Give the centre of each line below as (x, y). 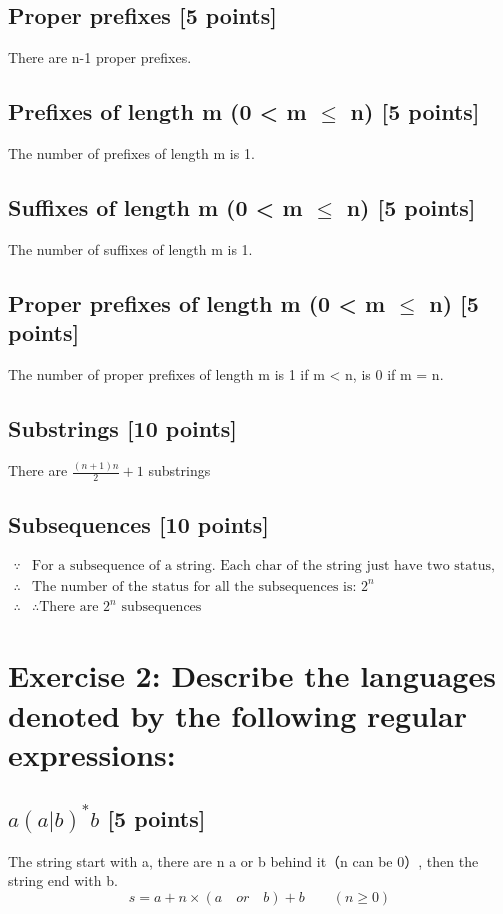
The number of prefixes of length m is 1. (131, 153)
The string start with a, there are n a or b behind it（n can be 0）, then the (243, 860)
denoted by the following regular (237, 714)
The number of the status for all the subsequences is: (194, 586)
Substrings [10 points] (123, 427)
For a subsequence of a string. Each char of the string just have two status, (263, 566)
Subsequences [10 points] (139, 524)
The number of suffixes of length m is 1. (130, 248)
